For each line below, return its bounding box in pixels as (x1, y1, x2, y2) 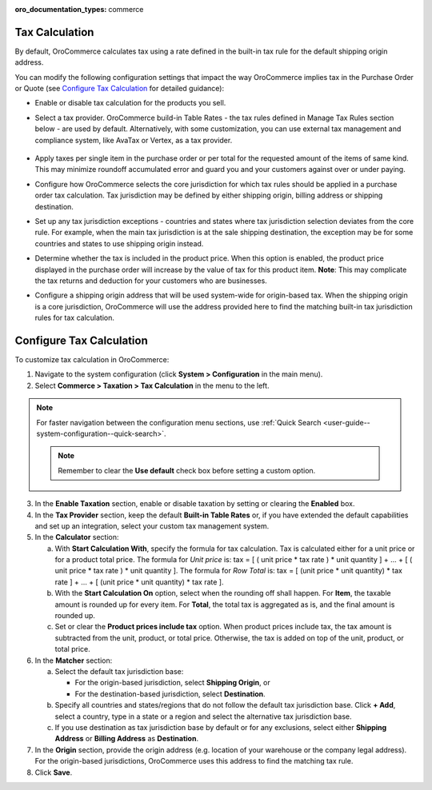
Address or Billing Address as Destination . (54, 734, 199, 744)
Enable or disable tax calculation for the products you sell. (34, 98, 226, 108)
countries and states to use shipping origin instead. (34, 238, 204, 248)
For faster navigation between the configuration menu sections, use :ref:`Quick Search (36, 417, 322, 427)
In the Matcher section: (34, 656, 113, 665)
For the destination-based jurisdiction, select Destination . (74, 688, 266, 699)
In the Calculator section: (34, 533, 119, 542)
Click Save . (34, 768, 73, 777)
